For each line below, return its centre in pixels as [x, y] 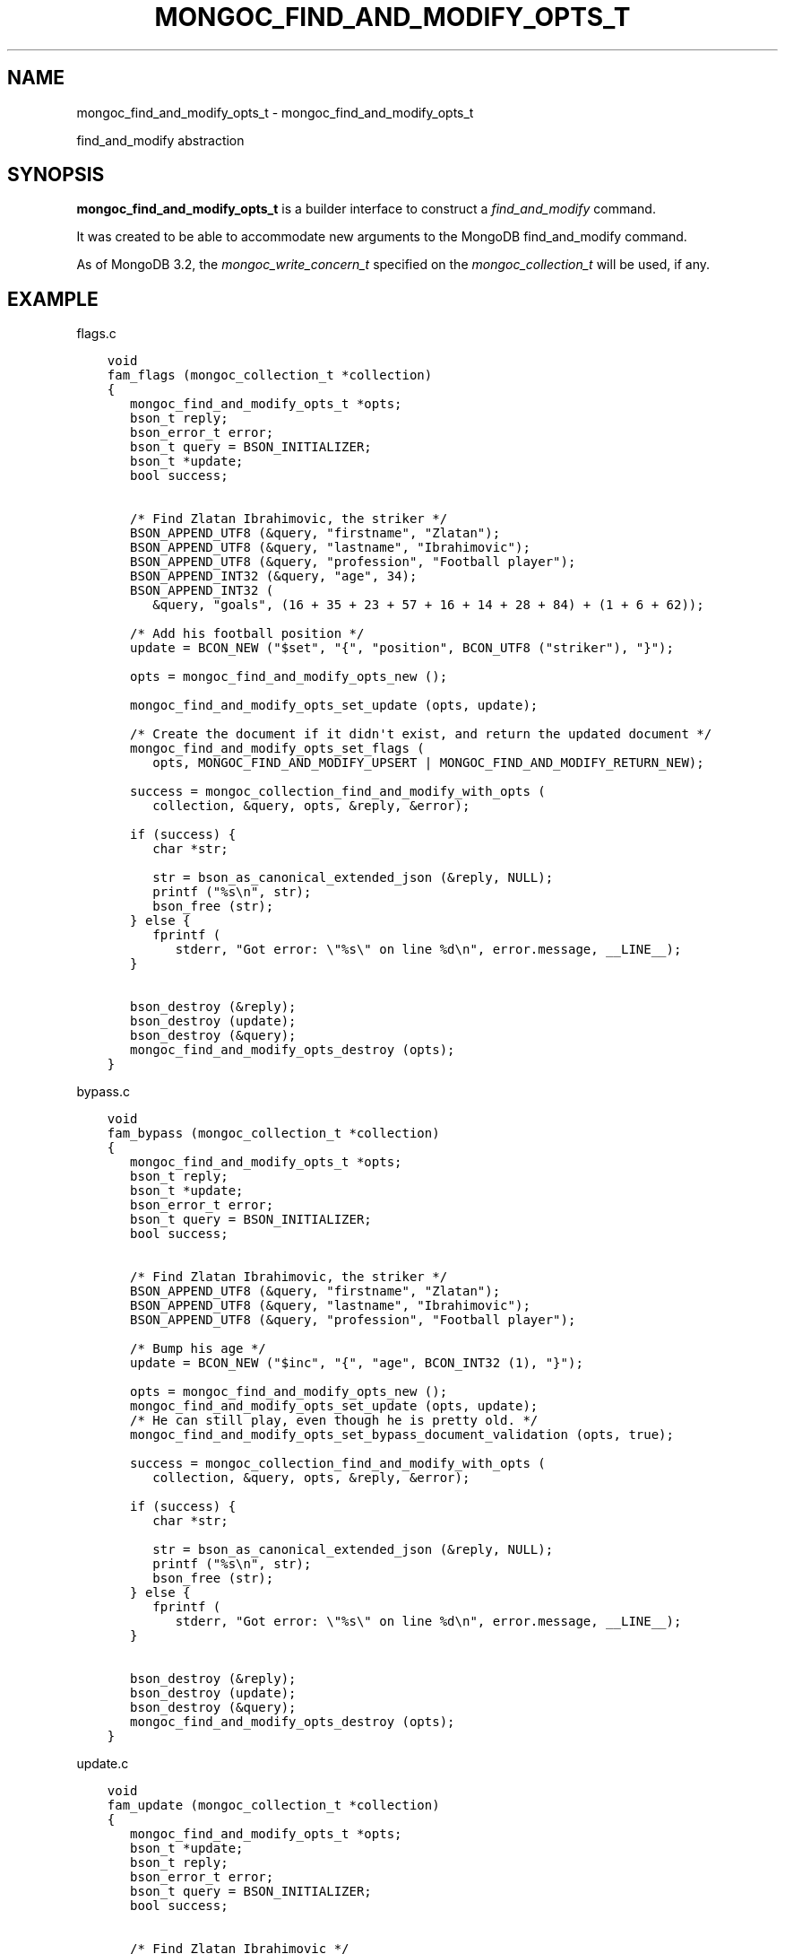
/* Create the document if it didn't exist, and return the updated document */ [421, 734]
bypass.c [103, 1092]
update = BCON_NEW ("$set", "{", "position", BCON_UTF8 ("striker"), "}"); [402, 648]
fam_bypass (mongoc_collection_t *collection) [273, 1134]
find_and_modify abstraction [160, 140]
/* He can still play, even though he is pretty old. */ [334, 1421]
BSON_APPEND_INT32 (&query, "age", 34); [274, 576]
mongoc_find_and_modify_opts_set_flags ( [277, 749]
